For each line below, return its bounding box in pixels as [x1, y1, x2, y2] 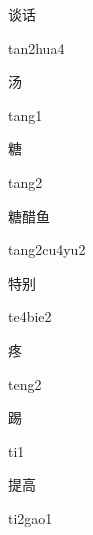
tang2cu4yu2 [8, 239, 86, 260]
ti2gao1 [8, 507, 53, 528]
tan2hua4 [8, 37, 65, 58]
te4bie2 [8, 306, 52, 327]
